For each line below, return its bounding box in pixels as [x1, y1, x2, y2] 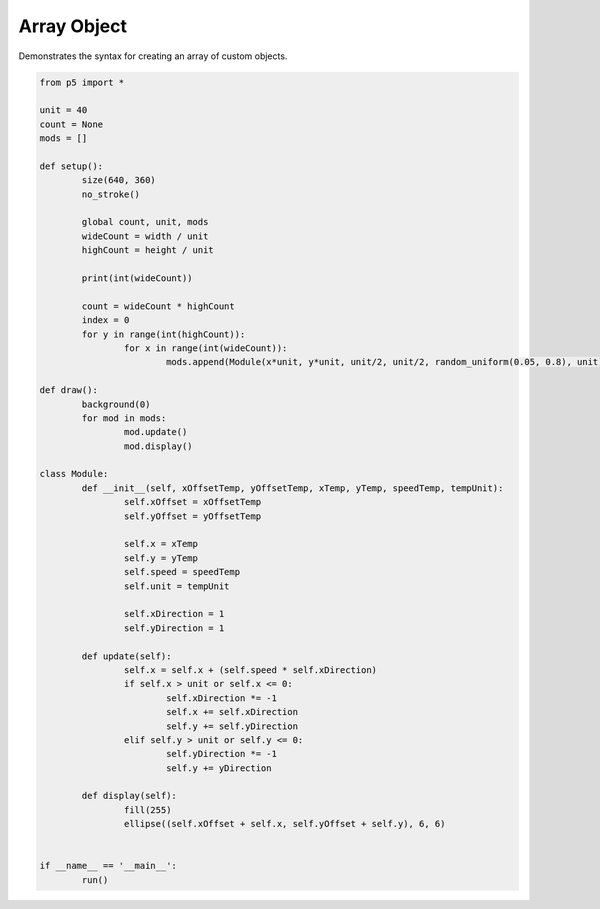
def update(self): [81, 650, 172, 662]
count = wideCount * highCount [81, 300, 235, 312]
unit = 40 [39, 105, 88, 116]
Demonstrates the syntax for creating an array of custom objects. [18, 50, 288, 62]
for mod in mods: [81, 412, 167, 424]
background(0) [81, 398, 151, 410]
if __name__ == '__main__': [39, 860, 177, 872]
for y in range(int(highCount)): [81, 328, 246, 340]
